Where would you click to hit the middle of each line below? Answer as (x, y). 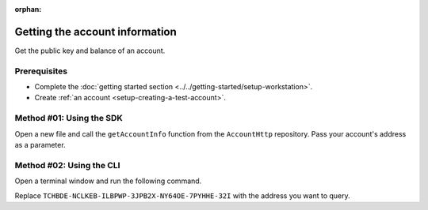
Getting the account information (96, 32)
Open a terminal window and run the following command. (108, 181)
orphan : (28, 9)
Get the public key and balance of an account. (90, 51)
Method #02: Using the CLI (67, 165)
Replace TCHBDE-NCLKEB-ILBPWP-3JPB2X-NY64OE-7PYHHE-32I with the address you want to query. (182, 195)
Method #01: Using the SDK (69, 118)
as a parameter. (40, 144)
